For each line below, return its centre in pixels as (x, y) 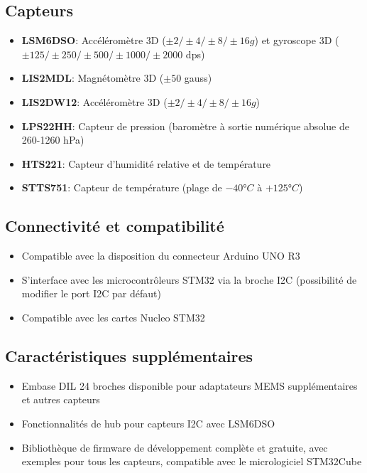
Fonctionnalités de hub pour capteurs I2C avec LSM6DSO (148, 423)
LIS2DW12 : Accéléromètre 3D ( (94, 101)
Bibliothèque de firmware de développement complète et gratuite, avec (175, 447)
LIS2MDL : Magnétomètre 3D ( (93, 78)
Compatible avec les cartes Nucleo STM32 (113, 317)
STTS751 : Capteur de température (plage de (122, 187)
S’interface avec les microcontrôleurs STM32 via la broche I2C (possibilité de (189, 279)
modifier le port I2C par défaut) (91, 293)
